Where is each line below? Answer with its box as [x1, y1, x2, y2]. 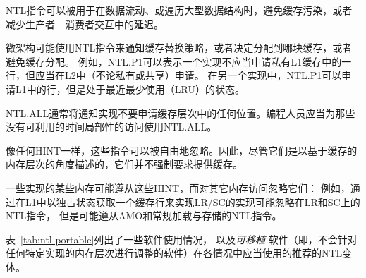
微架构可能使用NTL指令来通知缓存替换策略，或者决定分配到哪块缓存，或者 [6, 40, 353, 55]
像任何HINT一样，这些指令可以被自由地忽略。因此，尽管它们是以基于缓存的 [6, 143, 358, 157]
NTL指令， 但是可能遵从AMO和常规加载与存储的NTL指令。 [6, 208, 282, 223]
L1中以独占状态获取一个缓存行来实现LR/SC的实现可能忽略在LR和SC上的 [25, 194, 360, 209]
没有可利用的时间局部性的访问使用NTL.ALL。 [6, 119, 217, 134]
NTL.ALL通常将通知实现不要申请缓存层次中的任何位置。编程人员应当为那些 [6, 105, 355, 120]
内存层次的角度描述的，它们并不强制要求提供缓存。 [6, 157, 243, 171]
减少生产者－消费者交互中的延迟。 [6, 16, 164, 31]
